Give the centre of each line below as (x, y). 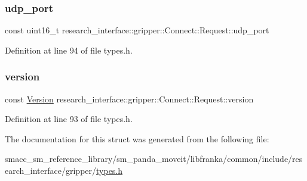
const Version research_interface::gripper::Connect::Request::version (129, 99)
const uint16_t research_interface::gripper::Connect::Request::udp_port (137, 30)
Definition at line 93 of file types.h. (69, 119)
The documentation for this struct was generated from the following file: (137, 138)
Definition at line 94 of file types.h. (69, 50)
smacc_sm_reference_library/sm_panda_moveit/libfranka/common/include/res (154, 159)
